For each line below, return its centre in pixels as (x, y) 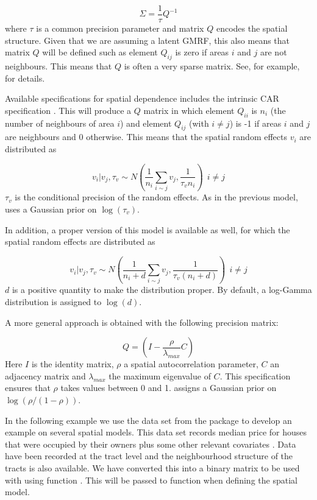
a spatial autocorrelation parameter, (191, 364)
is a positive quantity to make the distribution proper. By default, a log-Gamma (162, 290)
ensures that (28, 388)
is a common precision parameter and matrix (120, 28)
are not (274, 52)
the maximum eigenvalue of (160, 375)
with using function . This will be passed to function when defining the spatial (151, 480)
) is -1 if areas (255, 123)
